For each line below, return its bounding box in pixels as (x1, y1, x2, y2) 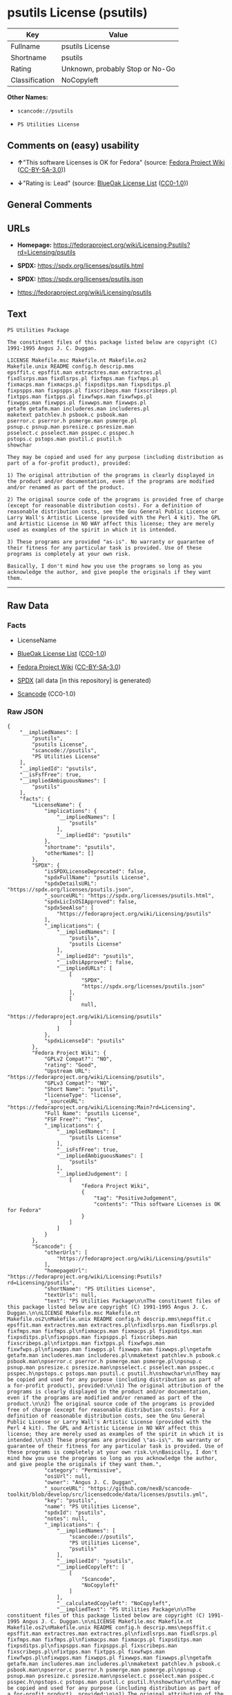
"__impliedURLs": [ (56, 964, 113, 972)
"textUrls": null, (43, 1291, 97, 1298)
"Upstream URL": (43, 1067, 91, 1074)
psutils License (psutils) (7, 5, 148, 21)
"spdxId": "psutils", (43, 1509, 107, 1516)
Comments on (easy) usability (7, 140, 139, 151)
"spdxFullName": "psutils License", (43, 874, 150, 881)
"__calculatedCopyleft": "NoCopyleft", (56, 1600, 171, 1607)
